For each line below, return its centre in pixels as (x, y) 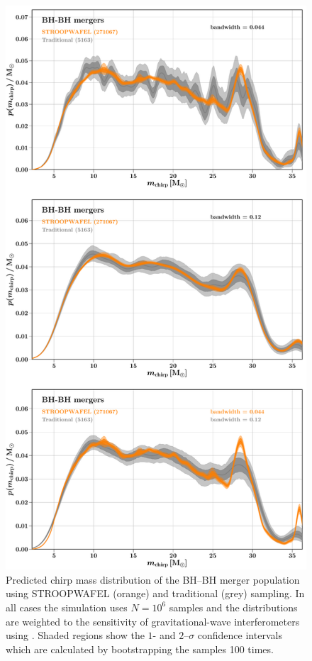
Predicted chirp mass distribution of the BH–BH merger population (153, 579)
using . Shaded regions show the (75, 635)
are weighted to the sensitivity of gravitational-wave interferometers (153, 621)
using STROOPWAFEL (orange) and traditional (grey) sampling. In (155, 593)
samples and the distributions (233, 607)
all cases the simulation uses (67, 607)
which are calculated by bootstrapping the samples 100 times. (140, 649)
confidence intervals (240, 635)
